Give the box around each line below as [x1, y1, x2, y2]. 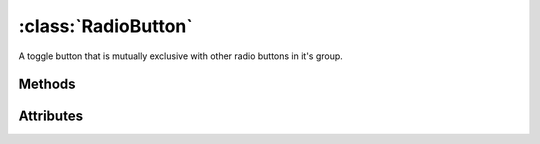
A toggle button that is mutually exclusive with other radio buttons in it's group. [18, 50, 344, 62]
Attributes [18, 108, 84, 125]
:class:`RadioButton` [18, 15, 194, 37]
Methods [18, 76, 76, 93]
